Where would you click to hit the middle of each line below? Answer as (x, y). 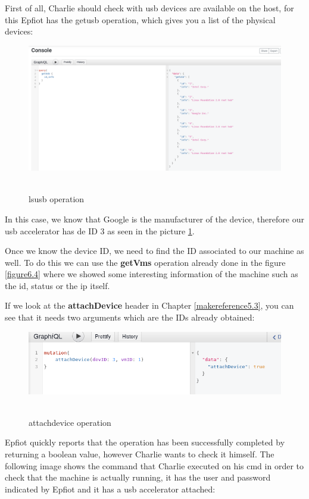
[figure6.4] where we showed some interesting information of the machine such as (152, 274)
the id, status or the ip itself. (57, 285)
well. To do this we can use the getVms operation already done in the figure (145, 262)
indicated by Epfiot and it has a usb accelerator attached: (110, 489)
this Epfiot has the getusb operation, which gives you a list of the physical (140, 19)
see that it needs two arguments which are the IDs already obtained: (130, 317)
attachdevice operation (70, 422)
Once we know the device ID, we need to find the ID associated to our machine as (154, 251)
